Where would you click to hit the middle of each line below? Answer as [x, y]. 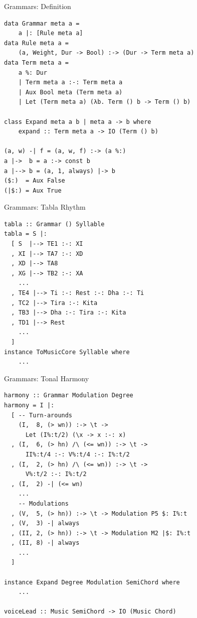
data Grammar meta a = [42, 23]
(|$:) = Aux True [33, 190]
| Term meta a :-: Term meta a [70, 83]
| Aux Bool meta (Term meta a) [70, 92]
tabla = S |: [26, 234]
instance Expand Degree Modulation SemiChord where [92, 582]
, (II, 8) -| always [45, 543]
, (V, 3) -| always [45, 523]
